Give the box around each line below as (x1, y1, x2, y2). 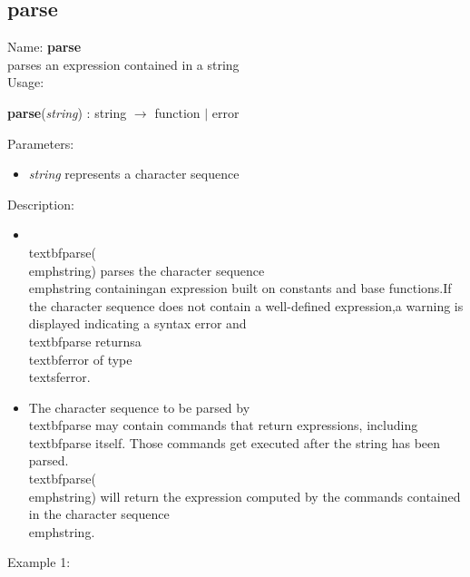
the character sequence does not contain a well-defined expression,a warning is (28, 296, 464, 315)
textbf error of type (28, 349, 132, 368)
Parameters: (7, 133, 74, 152)
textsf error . (28, 367, 91, 386)
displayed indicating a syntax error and (28, 314, 247, 333)
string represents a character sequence (28, 164, 240, 183)
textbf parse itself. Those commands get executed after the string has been (28, 433, 441, 452)
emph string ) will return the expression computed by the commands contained (28, 486, 461, 505)
